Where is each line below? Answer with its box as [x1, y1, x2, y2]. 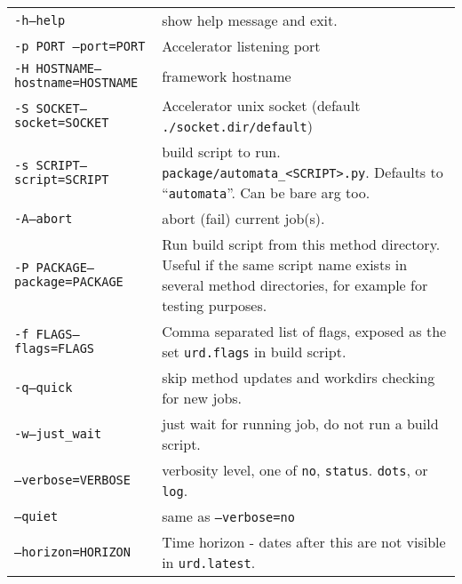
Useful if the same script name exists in [162, 254, 408, 275]
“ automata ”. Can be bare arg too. [162, 182, 370, 203]
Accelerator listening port [162, 36, 321, 56]
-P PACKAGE [14, 260, 87, 275]
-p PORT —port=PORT [14, 38, 146, 53]
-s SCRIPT [14, 157, 80, 172]
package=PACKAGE [14, 275, 123, 289]
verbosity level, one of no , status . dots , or [162, 460, 428, 480]
